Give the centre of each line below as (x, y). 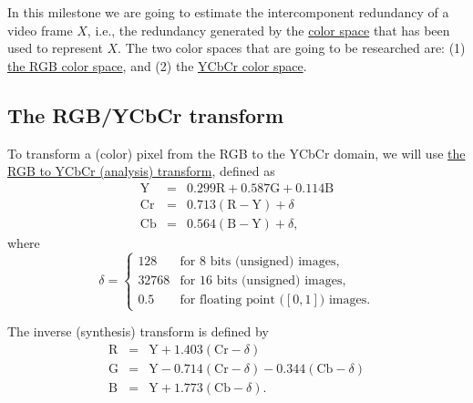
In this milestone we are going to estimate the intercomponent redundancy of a (228, 12)
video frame (40, 30)
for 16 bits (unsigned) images (261, 280)
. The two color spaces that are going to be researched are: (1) (292, 48)
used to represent (55, 48)
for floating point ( (232, 300)
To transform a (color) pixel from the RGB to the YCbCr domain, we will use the (236, 153)
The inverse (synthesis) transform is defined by (138, 331)
